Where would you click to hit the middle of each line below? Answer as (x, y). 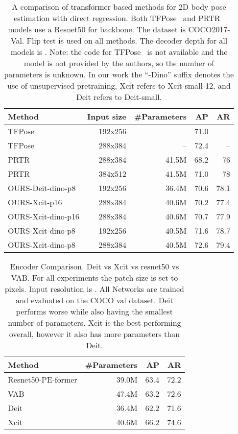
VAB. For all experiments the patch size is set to (95, 277)
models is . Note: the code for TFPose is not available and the (119, 52)
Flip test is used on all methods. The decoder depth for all (127, 40)
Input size (107, 116)
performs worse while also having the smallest (94, 311)
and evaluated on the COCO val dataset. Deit (95, 300)
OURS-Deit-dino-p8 (42, 188)
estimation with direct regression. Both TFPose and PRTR (117, 18)
